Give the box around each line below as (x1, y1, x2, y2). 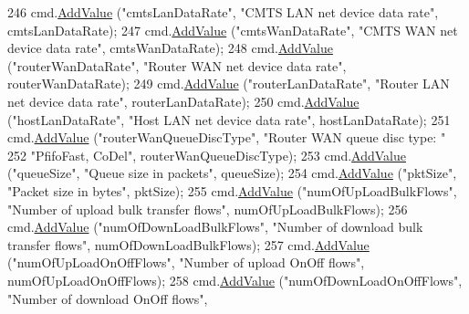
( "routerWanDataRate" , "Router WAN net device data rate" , (7, 56, 347, 75)
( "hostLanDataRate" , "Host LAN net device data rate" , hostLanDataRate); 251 (7, 110, 451, 129)
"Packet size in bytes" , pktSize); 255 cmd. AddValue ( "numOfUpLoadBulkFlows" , (7, 181, 457, 200)
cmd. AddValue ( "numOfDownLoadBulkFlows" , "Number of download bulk (7, 217, 423, 236)
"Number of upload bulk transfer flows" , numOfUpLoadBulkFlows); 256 (7, 199, 408, 218)
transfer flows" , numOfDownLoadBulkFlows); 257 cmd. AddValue (7, 235, 370, 254)
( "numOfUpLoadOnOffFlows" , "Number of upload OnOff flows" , (7, 253, 365, 272)
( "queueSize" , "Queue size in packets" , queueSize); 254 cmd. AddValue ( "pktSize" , (7, 163, 457, 183)
